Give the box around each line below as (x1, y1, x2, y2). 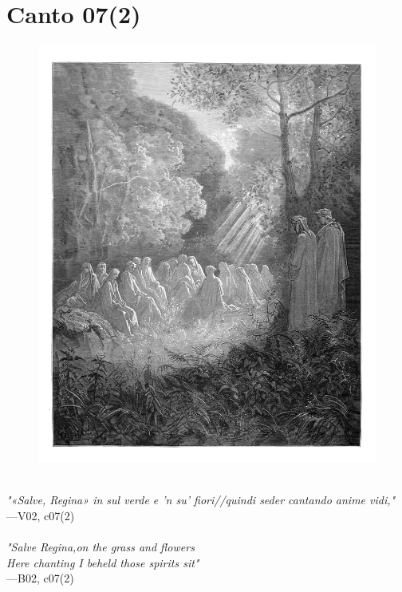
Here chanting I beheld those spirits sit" (6, 554, 199, 570)
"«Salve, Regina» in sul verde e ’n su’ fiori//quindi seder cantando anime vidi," (6, 491, 396, 508)
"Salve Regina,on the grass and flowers (6, 539, 195, 555)
